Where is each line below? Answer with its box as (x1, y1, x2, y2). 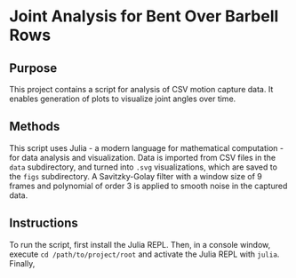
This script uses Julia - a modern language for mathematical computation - (9, 142, 284, 153)
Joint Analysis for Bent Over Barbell (9, 6, 279, 27)
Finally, (9, 258, 36, 268)
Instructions (9, 216, 78, 231)
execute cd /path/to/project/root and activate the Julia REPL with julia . (9, 249, 280, 259)
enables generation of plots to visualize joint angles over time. (9, 93, 236, 104)
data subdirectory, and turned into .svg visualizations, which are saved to (9, 162, 278, 172)
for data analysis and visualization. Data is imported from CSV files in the (9, 152, 276, 163)
